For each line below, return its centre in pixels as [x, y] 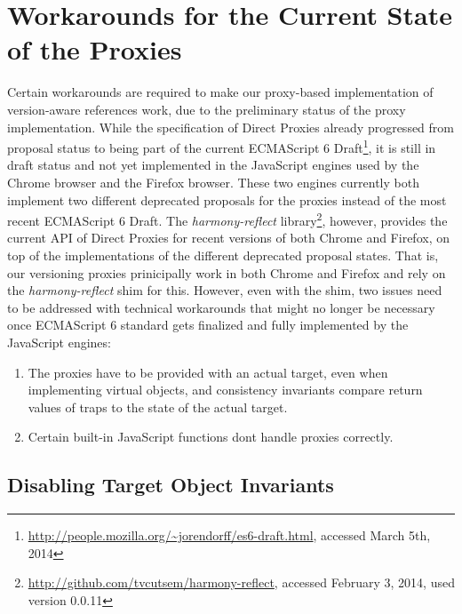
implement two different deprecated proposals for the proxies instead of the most [227, 199]
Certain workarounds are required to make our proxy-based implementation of [220, 92]
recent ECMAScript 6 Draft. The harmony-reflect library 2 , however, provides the [227, 219]
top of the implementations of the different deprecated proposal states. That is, [223, 255]
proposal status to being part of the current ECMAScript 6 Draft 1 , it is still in [222, 146]
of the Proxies [95, 49]
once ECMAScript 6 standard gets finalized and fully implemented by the [208, 325]
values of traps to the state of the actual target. [158, 407]
